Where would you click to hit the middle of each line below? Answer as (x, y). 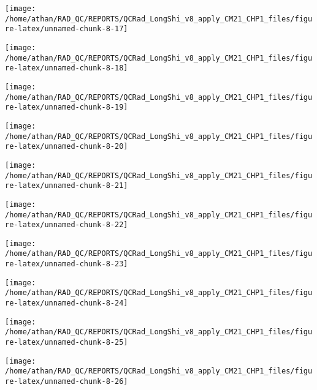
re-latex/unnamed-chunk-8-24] (67, 303)
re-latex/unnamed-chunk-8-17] (67, 29)
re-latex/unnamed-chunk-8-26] (67, 382)
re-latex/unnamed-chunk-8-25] (67, 343)
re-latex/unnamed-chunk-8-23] (67, 264)
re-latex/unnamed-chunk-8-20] (67, 147)
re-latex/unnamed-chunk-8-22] (67, 225)
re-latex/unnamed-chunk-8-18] (67, 68)
